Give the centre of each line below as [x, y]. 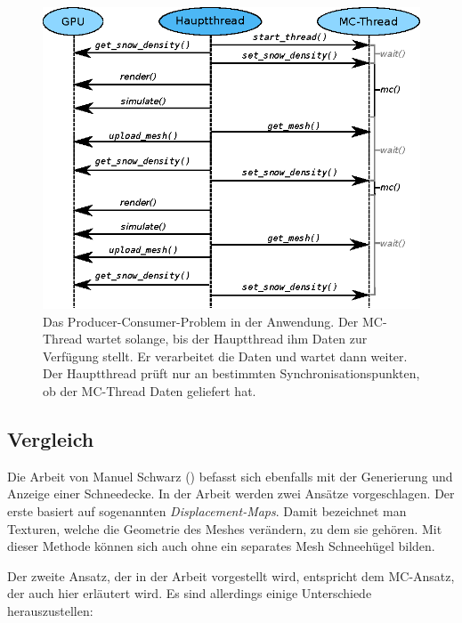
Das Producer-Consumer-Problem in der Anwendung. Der [201, 321]
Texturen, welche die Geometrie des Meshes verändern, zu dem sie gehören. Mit [225, 528]
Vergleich [51, 439]
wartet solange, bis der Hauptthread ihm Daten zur [227, 339]
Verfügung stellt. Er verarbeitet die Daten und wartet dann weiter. [225, 356]
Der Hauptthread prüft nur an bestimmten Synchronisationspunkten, [231, 373]
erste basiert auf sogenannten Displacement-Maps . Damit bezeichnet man [207, 511]
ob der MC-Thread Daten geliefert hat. [150, 391]
